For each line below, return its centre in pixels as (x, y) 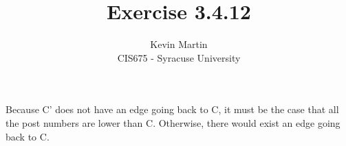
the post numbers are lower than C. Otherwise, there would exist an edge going (173, 122)
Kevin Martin (179, 44)
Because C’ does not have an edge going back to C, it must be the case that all (172, 109)
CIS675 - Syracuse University (179, 57)
